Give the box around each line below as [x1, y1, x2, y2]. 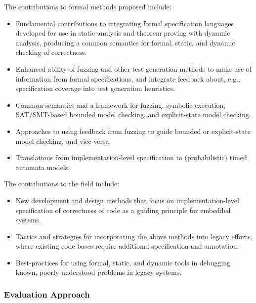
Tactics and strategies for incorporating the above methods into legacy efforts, [15, 231, 253, 241]
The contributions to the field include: [4, 178, 120, 189]
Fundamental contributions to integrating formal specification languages [15, 18, 234, 28]
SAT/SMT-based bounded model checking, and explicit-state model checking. [15, 109, 251, 120]
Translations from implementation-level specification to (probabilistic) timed [15, 152, 247, 163]
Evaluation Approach [4, 288, 90, 300]
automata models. [15, 162, 70, 172]
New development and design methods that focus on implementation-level [15, 195, 239, 205]
